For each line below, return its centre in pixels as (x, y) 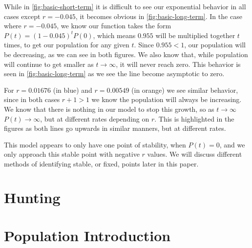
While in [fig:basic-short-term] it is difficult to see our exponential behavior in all (125, 6)
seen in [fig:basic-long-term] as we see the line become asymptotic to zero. (114, 73)
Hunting (32, 197)
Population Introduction (87, 236)
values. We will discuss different (195, 154)
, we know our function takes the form (114, 26)
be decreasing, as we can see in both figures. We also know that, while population (126, 54)
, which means (114, 35)
